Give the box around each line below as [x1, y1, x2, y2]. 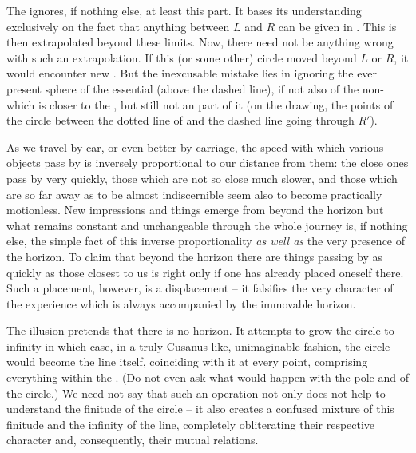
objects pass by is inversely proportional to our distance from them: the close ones [6, 154, 409, 171]
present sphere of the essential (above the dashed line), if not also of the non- [6, 80, 385, 97]
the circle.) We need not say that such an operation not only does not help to [6, 384, 386, 401]
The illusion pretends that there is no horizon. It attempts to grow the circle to [6, 322, 394, 339]
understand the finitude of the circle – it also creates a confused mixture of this [6, 400, 394, 417]
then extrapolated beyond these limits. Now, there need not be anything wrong [6, 34, 394, 50]
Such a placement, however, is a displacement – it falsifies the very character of [6, 280, 394, 296]
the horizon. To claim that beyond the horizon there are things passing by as [6, 248, 383, 264]
